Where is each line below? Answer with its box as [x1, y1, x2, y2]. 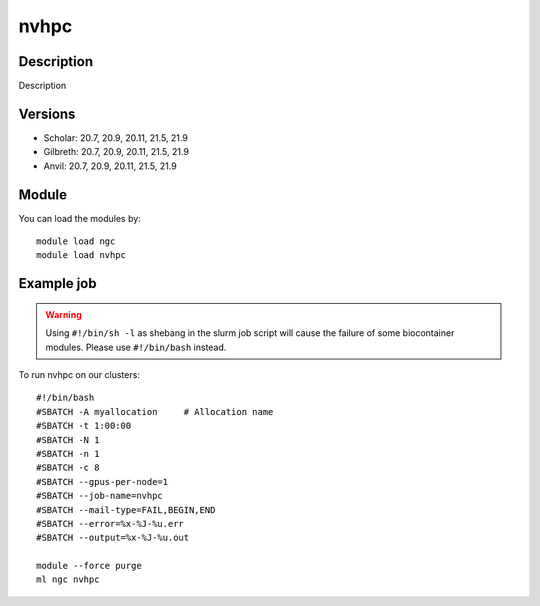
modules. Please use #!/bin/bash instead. [45, 341, 227, 353]
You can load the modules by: [18, 212, 142, 224]
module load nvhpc [36, 250, 127, 261]
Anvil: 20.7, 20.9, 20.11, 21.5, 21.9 [43, 160, 177, 172]
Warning [45, 308, 82, 320]
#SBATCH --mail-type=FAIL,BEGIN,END [36, 504, 216, 515]
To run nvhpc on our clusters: [18, 369, 140, 381]
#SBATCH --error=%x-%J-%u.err [36, 518, 185, 529]
